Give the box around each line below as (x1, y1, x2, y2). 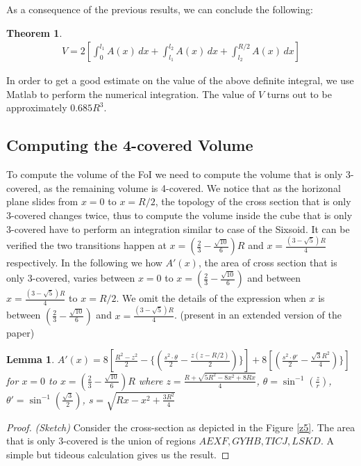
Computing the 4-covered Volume (6, 134, 253, 156)
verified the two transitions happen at (6, 238, 167, 252)
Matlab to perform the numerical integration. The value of (6, 86, 255, 101)
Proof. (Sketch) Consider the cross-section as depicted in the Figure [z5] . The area (6, 419, 355, 434)
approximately (6, 100, 67, 115)
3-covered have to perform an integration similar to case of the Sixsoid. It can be (6, 221, 350, 236)
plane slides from (6, 194, 78, 209)
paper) (6, 325, 35, 339)
